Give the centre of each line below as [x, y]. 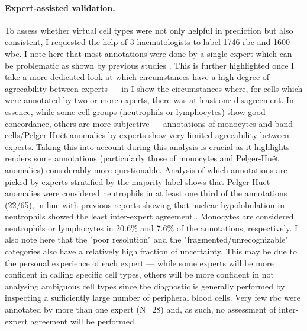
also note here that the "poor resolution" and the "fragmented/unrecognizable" [147, 239]
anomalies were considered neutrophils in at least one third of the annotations [146, 193]
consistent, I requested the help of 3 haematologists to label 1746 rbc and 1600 [147, 42]
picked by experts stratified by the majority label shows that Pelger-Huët [138, 181]
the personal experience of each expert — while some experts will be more [139, 262]
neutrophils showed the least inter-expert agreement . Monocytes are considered [149, 216]
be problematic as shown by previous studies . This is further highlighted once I [150, 65]
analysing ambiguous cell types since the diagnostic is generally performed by [145, 286]
